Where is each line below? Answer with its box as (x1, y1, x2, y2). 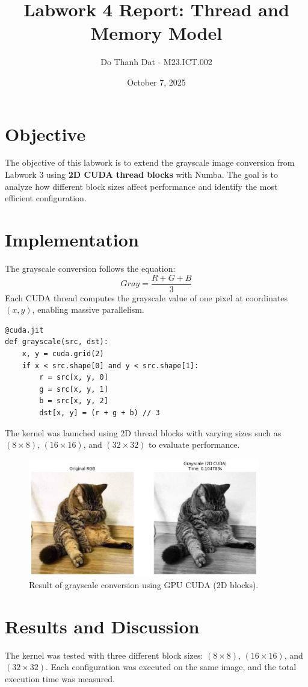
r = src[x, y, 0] (39, 373, 108, 382)
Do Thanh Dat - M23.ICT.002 (100, 55, 212, 68)
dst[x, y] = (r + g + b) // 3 (39, 408, 160, 417)
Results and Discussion (5, 613, 200, 638)
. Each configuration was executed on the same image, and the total (46, 660, 297, 673)
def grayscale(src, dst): (5, 337, 108, 347)
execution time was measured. (5, 673, 115, 685)
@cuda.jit (5, 325, 44, 334)
